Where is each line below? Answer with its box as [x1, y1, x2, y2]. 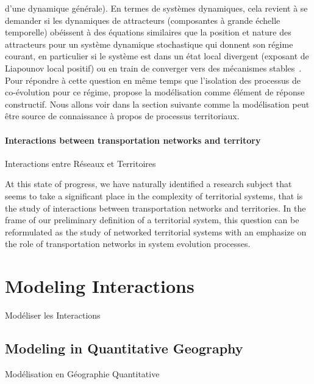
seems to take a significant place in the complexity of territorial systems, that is [5, 189, 303, 202]
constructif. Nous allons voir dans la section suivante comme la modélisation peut [5, 97, 310, 110]
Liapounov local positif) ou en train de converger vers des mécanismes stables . [5, 61, 302, 74]
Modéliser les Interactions [5, 309, 101, 322]
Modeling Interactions [5, 273, 194, 298]
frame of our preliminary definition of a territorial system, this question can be [5, 213, 299, 226]
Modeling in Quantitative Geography [5, 339, 243, 357]
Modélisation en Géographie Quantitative [5, 367, 160, 380]
